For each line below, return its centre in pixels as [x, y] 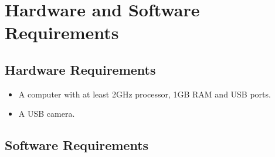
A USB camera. [47, 114]
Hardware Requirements [80, 69]
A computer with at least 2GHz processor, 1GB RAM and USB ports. [145, 94]
